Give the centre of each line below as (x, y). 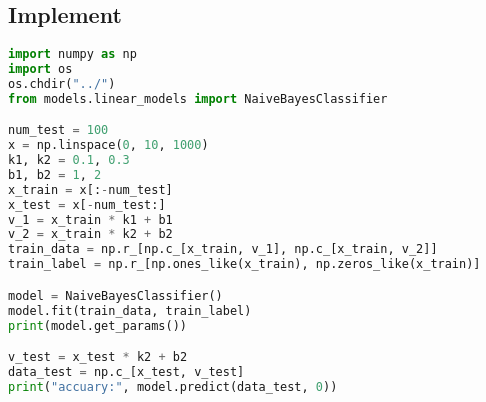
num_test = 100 (58, 130)
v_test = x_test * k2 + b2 (98, 357)
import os (40, 69)
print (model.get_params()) (97, 325)
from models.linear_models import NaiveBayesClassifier (198, 98)
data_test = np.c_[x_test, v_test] (126, 371)
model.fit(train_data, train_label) (130, 310)
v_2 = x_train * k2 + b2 (90, 234)
